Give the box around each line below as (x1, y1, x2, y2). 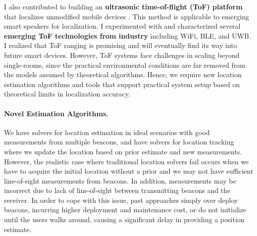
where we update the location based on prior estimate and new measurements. (4, 146, 242, 156)
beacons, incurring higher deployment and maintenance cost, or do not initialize (4, 204, 247, 215)
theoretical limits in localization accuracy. (4, 89, 130, 99)
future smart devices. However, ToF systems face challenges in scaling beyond (4, 49, 240, 60)
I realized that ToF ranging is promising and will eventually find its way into (4, 40, 237, 50)
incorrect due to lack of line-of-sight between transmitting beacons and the (4, 185, 231, 195)
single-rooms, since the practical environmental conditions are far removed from (4, 59, 246, 70)
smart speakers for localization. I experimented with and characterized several (4, 21, 241, 31)
